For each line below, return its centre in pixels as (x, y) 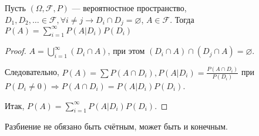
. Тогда (182, 19)
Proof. (16, 51)
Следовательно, (32, 72)
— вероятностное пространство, (129, 8)
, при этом (126, 51)
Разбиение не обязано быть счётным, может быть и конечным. (116, 126)
